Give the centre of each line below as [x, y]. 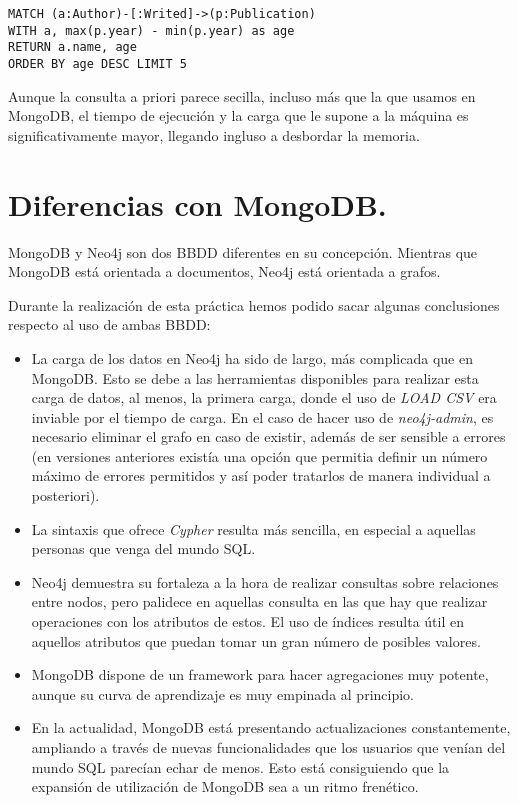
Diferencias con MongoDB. [197, 203]
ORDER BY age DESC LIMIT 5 [97, 63]
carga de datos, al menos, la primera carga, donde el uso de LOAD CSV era [264, 397]
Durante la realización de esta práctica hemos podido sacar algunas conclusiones [254, 304]
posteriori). [65, 495]
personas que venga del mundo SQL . [143, 548]
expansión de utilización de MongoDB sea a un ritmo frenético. [225, 786]
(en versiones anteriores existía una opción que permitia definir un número [259, 455]
